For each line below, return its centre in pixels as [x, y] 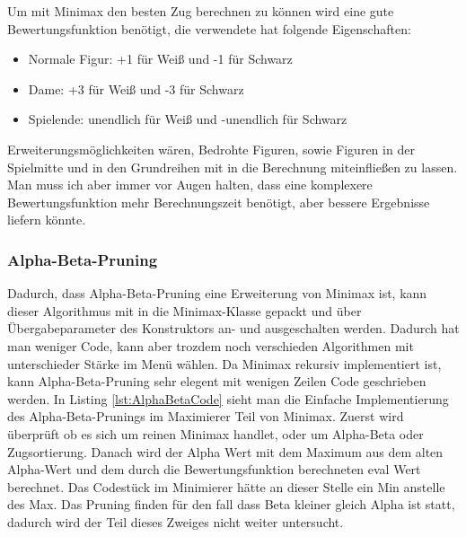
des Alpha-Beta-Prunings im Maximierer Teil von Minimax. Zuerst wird [206, 416]
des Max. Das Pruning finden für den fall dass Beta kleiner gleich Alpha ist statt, [231, 504]
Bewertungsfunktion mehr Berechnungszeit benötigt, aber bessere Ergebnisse [219, 202]
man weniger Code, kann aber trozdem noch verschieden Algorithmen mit [211, 345]
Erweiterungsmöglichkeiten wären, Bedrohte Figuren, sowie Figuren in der [211, 149]
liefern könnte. [47, 220]
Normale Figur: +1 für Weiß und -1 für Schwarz [160, 59]
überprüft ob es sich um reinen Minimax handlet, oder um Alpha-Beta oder [215, 433]
